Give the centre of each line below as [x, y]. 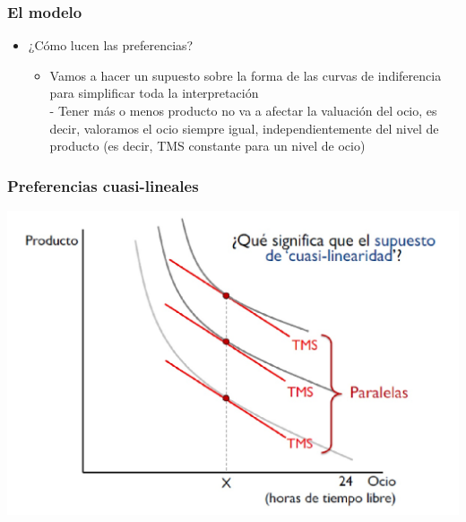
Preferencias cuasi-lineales [103, 185]
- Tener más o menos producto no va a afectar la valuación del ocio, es [243, 110]
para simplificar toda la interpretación [154, 93]
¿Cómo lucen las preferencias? [111, 45]
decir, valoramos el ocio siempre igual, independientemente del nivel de [244, 128]
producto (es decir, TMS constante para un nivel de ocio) [207, 146]
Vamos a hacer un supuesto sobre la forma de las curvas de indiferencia [246, 75]
